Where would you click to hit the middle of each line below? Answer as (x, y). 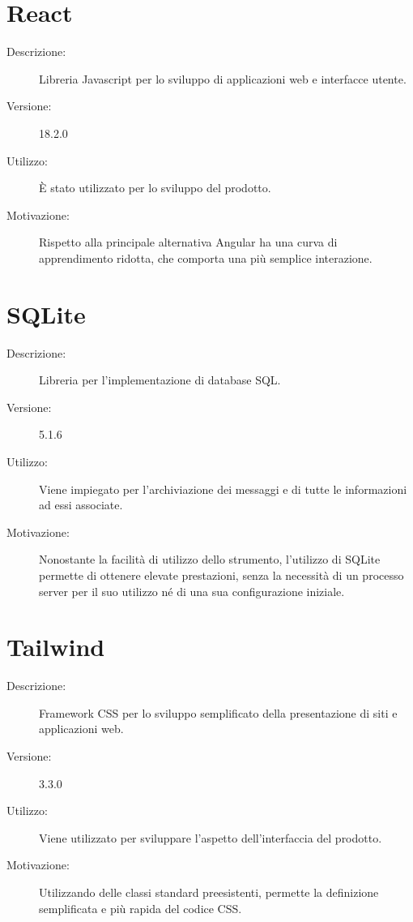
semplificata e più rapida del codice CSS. (141, 908)
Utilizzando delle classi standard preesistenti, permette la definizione (209, 892)
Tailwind (56, 647)
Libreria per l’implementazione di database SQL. (160, 380)
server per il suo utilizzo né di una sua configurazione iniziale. (192, 591)
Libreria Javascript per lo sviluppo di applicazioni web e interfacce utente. (223, 78)
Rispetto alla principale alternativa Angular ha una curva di (188, 242)
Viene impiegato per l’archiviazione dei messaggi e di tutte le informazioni (223, 489)
